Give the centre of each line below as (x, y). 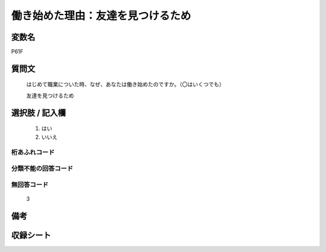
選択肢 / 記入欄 (39, 112)
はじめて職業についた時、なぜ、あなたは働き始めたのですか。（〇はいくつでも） (125, 84)
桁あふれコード (33, 153)
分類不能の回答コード (42, 168)
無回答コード (30, 184)
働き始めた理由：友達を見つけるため (101, 16)
